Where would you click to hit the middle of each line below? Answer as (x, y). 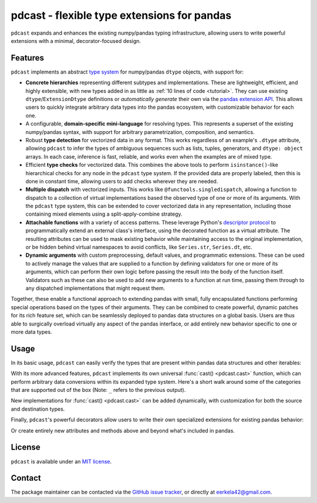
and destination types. (38, 409)
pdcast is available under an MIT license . (61, 461)
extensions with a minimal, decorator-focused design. (76, 41)
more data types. (31, 331)
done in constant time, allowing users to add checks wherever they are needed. (122, 181)
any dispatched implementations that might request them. (95, 288)
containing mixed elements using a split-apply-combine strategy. (104, 214)
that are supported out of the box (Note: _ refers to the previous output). (98, 390)
